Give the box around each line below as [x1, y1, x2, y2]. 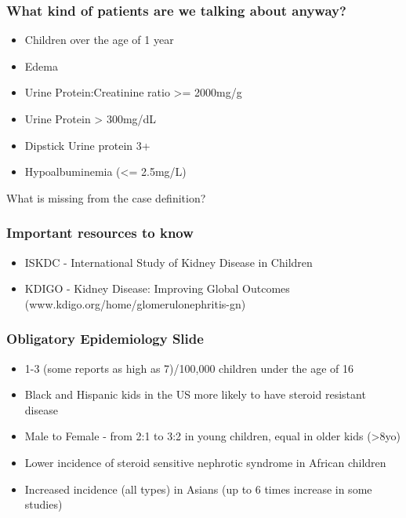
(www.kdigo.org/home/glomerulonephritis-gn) [24, 295, 246, 312]
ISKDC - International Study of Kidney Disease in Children [24, 254, 313, 270]
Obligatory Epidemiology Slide [6, 329, 204, 348]
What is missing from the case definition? [6, 189, 206, 206]
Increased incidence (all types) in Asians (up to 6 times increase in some [24, 480, 372, 497]
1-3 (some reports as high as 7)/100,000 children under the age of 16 [24, 359, 354, 376]
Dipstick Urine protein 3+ [24, 137, 150, 153]
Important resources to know [6, 223, 194, 243]
